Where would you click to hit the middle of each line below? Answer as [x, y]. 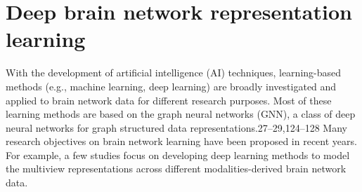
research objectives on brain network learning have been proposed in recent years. [181, 141]
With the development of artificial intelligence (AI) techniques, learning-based [174, 73]
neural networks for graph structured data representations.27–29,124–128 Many [176, 127]
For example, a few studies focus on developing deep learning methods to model [178, 155]
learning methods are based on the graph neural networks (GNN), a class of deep [181, 114]
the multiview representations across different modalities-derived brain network [176, 169]
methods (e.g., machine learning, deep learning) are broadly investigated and [171, 86]
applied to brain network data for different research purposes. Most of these [169, 100]
